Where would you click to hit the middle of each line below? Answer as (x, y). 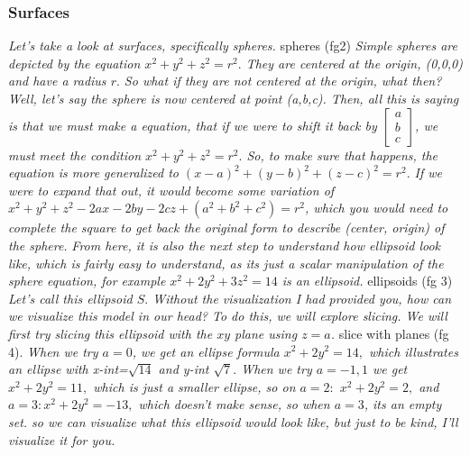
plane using (266, 333)
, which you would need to (377, 208)
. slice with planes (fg (390, 333)
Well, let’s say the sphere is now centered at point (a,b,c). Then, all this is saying (234, 98)
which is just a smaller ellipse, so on (194, 386)
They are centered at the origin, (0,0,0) (354, 63)
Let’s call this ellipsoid (70, 298)
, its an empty (403, 404)
